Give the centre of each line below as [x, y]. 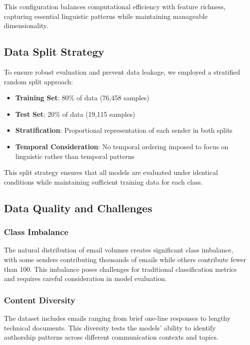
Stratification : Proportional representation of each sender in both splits [124, 130]
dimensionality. [26, 25]
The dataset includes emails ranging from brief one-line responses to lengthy [117, 318]
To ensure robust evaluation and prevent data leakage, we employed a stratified [122, 71]
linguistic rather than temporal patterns [75, 156]
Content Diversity [40, 300]
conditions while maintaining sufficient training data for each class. [103, 181]
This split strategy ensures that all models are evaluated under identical [111, 172]
